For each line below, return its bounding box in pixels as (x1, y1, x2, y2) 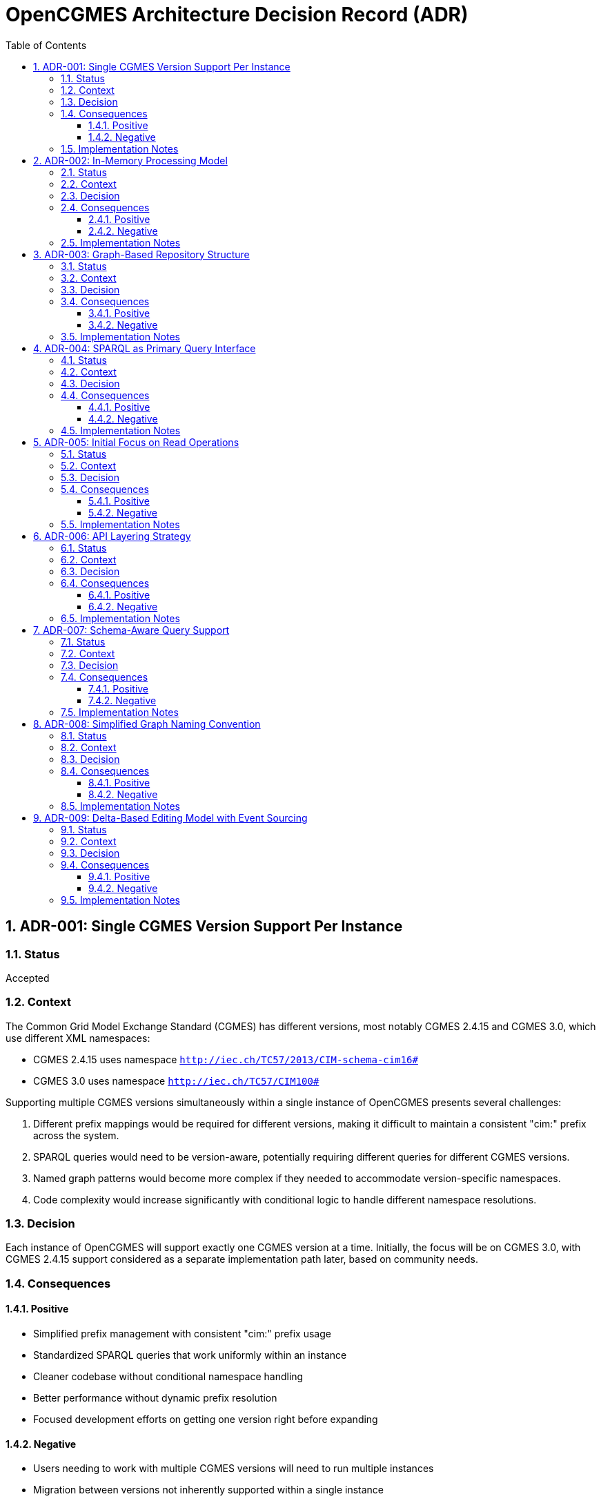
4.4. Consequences (61, 389, 150, 401)
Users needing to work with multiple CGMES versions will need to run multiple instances (33, 1462, 434, 1475)
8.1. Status (61, 729, 107, 742)
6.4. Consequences (61, 577, 150, 589)
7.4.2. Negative (88, 694, 157, 706)
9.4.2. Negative (88, 882, 158, 894)
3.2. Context (61, 271, 117, 284)
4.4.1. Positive (88, 400, 150, 413)
